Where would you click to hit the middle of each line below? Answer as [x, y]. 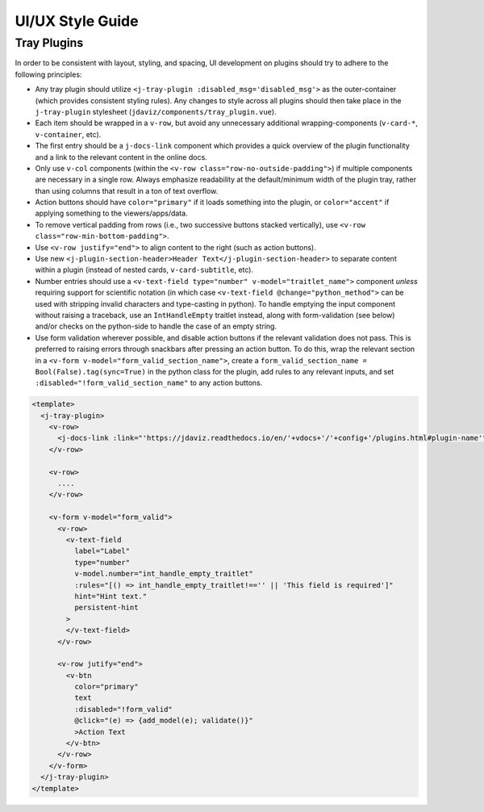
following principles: [48, 74]
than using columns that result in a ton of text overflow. [127, 190]
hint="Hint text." [111, 596]
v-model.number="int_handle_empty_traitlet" [163, 574]
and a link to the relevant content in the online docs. [121, 157]
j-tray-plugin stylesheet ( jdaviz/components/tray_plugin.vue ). [156, 111]
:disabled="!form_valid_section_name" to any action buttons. [149, 383]
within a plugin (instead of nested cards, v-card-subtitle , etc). [144, 270]
